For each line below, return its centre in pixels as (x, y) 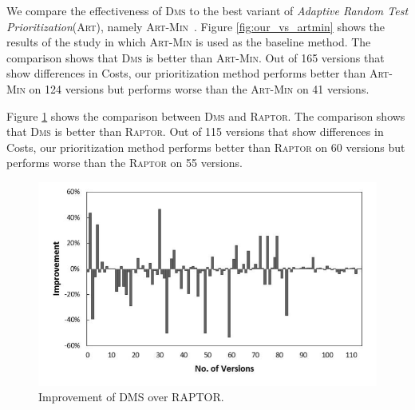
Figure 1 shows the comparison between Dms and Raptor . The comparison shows (206, 115)
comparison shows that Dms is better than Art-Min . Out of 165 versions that (196, 57)
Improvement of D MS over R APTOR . (131, 397)
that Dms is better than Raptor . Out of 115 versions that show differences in (195, 131)
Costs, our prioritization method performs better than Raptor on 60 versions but (206, 147)
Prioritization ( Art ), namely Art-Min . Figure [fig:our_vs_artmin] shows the (196, 26)
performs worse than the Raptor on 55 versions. (125, 163)
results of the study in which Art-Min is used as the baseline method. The (189, 42)
